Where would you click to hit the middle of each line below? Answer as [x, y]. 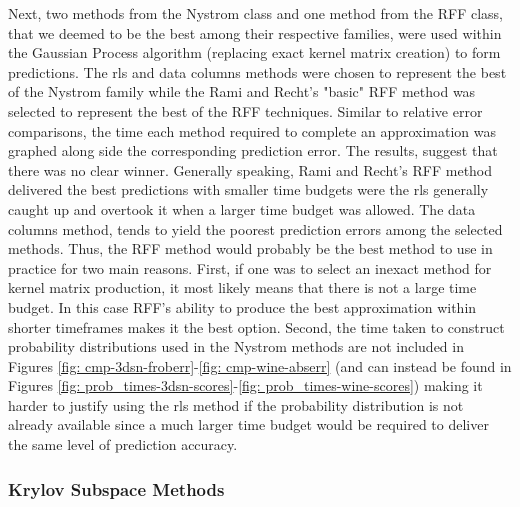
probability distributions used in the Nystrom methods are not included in [236, 346]
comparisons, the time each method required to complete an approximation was [252, 130]
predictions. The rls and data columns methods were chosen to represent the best [257, 71]
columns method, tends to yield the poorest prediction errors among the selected [255, 228]
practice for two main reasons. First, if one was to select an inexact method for [250, 267]
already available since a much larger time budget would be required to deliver [248, 424]
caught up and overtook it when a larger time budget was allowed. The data [242, 208]
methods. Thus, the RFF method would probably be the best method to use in [250, 248]
